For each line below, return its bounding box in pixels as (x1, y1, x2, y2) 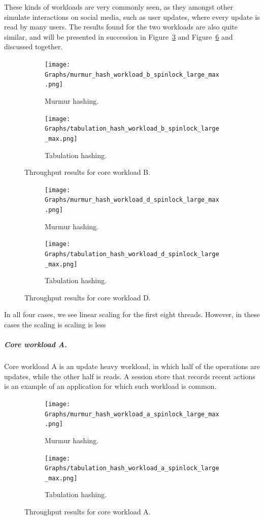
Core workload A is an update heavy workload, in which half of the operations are (4, 361, 260, 372)
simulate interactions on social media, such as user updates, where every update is (4, 11, 260, 22)
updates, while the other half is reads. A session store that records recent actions (4, 371, 255, 381)
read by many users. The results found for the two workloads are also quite (4, 21, 238, 32)
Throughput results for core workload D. (24, 292, 151, 302)
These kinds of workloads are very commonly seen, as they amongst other (4, 2, 234, 12)
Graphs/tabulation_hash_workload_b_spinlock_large (45, 125, 219, 133)
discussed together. (4, 41, 63, 52)
